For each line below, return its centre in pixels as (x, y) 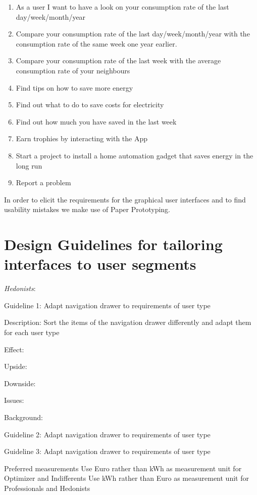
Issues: (14, 400)
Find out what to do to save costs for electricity (90, 105)
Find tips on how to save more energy (74, 87)
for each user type (32, 332)
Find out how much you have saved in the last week (96, 121)
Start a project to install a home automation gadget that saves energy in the (135, 155)
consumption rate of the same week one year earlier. (96, 43)
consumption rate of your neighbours (73, 70)
